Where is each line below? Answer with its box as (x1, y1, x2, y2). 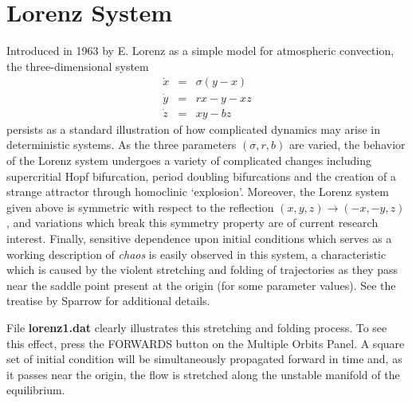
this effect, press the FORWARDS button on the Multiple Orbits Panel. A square (6, 335, 405, 351)
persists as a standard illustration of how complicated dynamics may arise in (6, 120, 380, 137)
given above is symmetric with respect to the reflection (6, 198, 274, 215)
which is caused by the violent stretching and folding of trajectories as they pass (6, 261, 398, 278)
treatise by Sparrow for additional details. (6, 292, 210, 309)
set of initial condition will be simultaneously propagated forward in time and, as (6, 350, 402, 367)
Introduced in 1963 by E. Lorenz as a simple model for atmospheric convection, (6, 42, 394, 59)
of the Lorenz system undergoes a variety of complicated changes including (6, 152, 371, 169)
